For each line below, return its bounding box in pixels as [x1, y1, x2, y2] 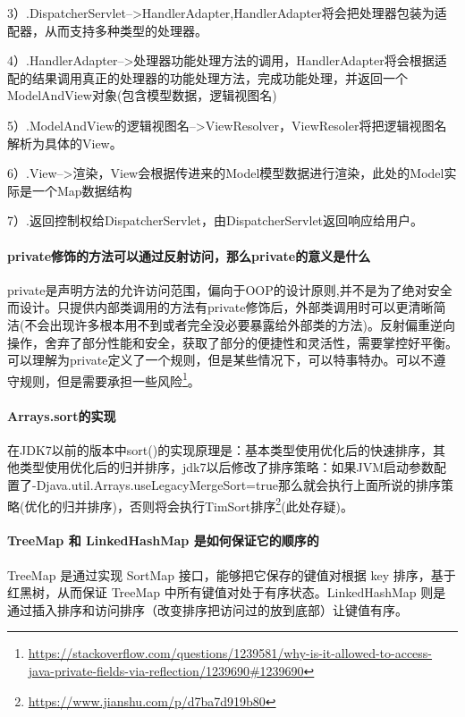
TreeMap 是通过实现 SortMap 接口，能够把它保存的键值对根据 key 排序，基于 [7, 565, 456, 584]
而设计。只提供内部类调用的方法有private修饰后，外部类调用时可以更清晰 [7, 298, 434, 316]
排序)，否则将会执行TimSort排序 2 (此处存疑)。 [87, 493, 354, 515]
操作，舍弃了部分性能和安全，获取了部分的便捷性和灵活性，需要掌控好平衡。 [7, 333, 458, 351]
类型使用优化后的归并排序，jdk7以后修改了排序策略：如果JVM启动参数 [19, 458, 434, 477]
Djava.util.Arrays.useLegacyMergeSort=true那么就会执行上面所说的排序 [36, 475, 441, 493]
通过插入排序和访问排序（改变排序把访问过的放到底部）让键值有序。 [7, 600, 408, 619]
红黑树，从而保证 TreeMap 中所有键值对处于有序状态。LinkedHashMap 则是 [7, 583, 446, 602]
